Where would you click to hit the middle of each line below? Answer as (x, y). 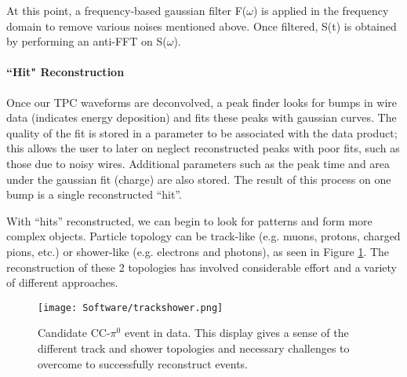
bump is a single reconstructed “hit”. (94, 194)
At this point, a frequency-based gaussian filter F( (127, 10)
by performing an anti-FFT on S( (87, 41)
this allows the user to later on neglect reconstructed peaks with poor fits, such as (203, 148)
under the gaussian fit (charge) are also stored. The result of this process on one (199, 179)
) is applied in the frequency (321, 10)
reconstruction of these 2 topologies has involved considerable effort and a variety (202, 267)
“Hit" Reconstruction (65, 72)
